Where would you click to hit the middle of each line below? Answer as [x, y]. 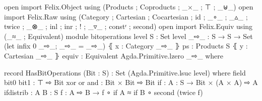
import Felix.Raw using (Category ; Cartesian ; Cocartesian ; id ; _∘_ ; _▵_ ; [126, 16]
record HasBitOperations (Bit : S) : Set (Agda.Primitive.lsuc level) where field [125, 72]
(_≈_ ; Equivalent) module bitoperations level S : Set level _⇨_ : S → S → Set [128, 36]
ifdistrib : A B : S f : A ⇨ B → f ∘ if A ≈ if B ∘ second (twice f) [104, 92]
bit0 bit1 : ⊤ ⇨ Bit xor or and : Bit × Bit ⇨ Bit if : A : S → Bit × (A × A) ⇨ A [131, 82]
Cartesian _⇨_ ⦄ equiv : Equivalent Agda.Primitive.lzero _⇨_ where [114, 55]
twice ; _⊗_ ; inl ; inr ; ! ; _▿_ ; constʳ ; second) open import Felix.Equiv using [128, 26]
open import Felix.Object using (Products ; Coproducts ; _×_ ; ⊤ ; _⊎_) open [129, 6]
